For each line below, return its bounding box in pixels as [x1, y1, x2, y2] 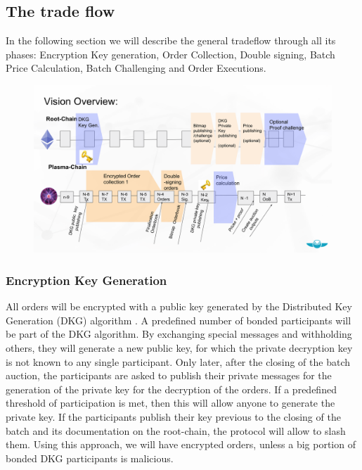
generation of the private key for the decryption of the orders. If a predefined [6, 381, 337, 396]
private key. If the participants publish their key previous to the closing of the [6, 409, 341, 424]
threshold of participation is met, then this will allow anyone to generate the [6, 395, 335, 410]
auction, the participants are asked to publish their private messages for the [6, 368, 332, 383]
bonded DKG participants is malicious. [6, 450, 174, 465]
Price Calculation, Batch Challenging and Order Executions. [6, 61, 266, 75]
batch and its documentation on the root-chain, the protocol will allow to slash [6, 423, 346, 438]
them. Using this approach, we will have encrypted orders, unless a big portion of [6, 437, 356, 452]
